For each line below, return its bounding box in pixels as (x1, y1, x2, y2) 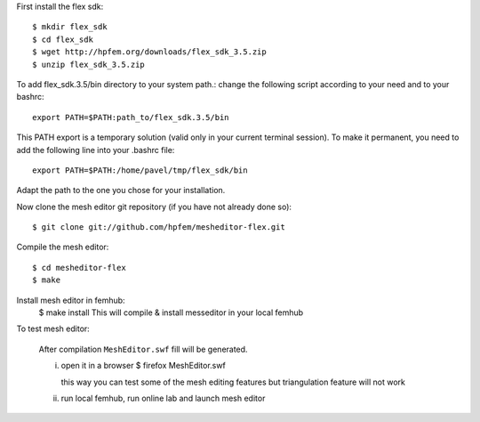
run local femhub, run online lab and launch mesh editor (60, 393, 266, 403)
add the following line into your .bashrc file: (16, 144, 175, 155)
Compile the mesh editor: (16, 241, 109, 253)
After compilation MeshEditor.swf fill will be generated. (38, 344, 248, 354)
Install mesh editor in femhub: (16, 295, 125, 305)
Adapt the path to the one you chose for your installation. (16, 185, 226, 196)
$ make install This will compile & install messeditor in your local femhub (38, 307, 304, 318)
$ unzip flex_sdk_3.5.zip (32, 59, 146, 69)
